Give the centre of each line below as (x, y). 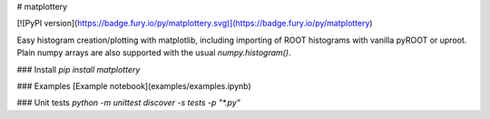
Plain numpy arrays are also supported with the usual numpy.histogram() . (154, 53)
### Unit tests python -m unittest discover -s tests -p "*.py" (128, 103)
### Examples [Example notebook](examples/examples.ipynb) (134, 85)
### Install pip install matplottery (78, 69)
